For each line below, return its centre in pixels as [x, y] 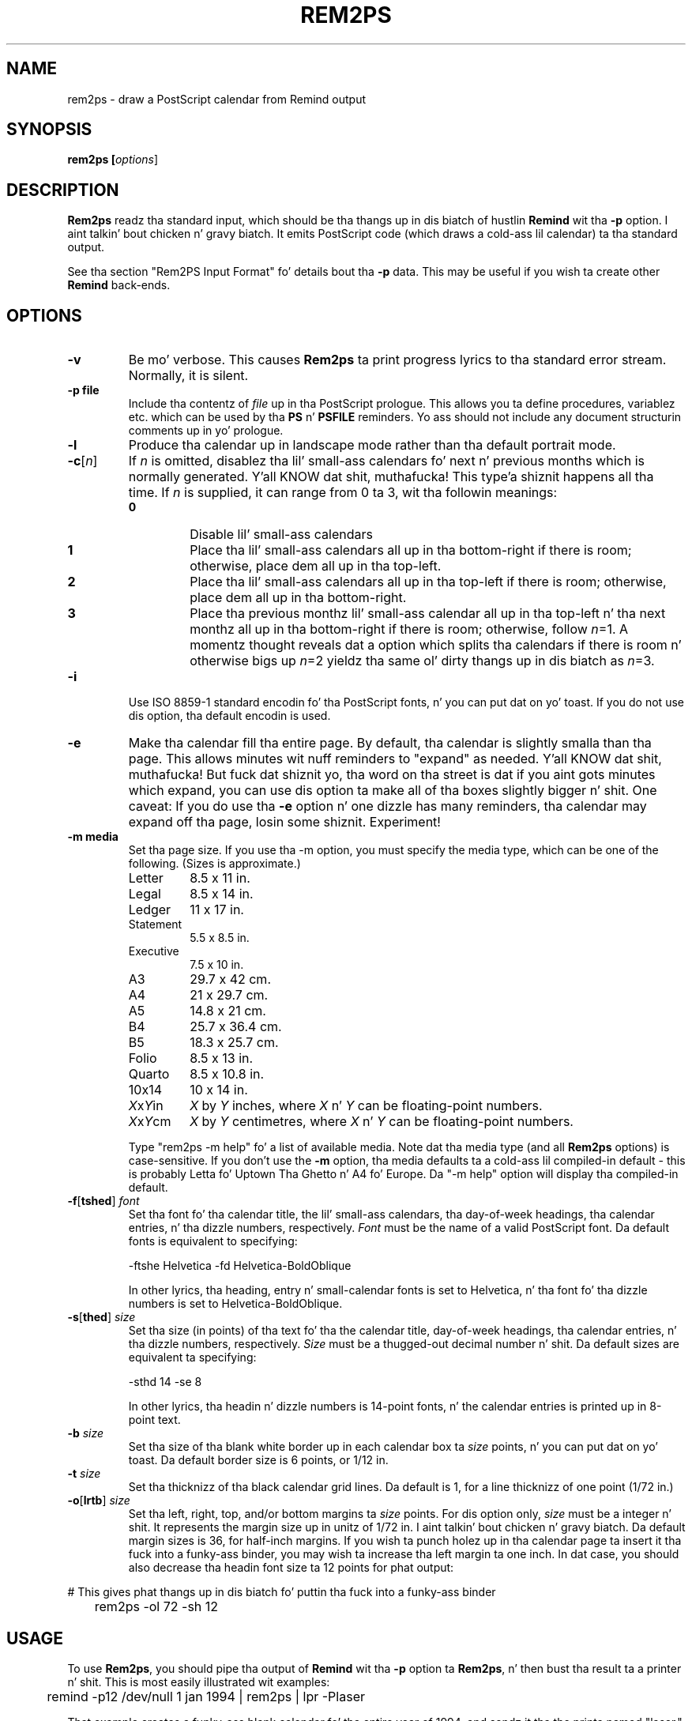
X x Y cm [150, 1122]
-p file [83, 390]
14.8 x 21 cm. [228, 1011]
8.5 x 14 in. [222, 894]
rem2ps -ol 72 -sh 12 [156, 1607]
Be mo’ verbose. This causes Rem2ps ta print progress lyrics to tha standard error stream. [397, 360]
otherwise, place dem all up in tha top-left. [316, 566]
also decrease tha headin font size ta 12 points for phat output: [291, 1568]
